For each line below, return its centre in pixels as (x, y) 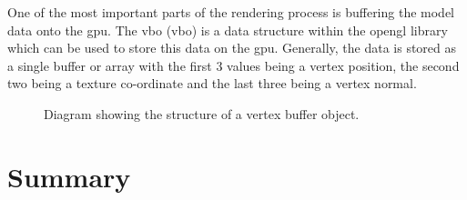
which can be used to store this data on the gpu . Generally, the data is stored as (232, 48)
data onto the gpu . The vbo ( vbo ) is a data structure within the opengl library (228, 30)
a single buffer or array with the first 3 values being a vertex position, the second (233, 65)
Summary (69, 176)
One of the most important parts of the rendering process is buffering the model (231, 12)
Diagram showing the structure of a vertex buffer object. (202, 113)
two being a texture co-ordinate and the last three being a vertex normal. (212, 83)
